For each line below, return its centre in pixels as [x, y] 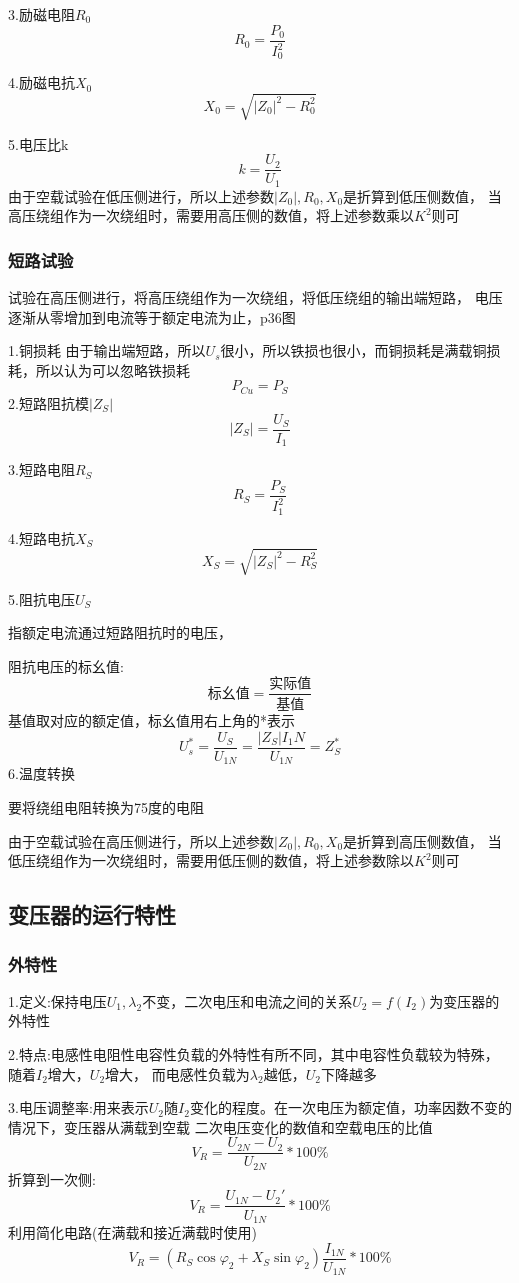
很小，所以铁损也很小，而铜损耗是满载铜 [353, 350]
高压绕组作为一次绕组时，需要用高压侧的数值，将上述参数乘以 [211, 215]
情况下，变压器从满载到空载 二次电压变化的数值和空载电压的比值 [220, 1126]
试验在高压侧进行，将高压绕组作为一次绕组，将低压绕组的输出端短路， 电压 [255, 297]
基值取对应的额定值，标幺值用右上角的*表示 [151, 720]
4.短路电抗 [41, 537]
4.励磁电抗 [41, 82]
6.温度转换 [41, 773]
